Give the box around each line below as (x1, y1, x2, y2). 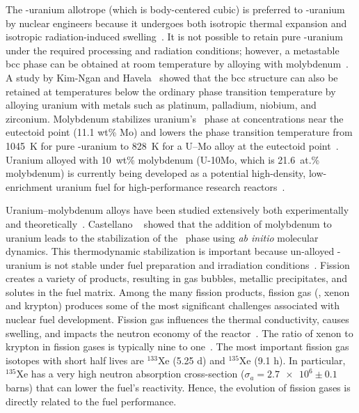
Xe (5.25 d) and (157, 352, 225, 367)
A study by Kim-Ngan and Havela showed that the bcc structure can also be (6, 70, 338, 84)
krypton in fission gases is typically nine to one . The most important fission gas (6, 339, 349, 354)
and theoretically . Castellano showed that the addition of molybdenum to (6, 216, 332, 231)
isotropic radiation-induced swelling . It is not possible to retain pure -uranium (6, 29, 343, 44)
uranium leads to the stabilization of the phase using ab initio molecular (6, 230, 319, 244)
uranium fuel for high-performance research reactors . (56, 179, 285, 194)
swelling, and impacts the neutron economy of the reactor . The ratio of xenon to (6, 325, 353, 340)
